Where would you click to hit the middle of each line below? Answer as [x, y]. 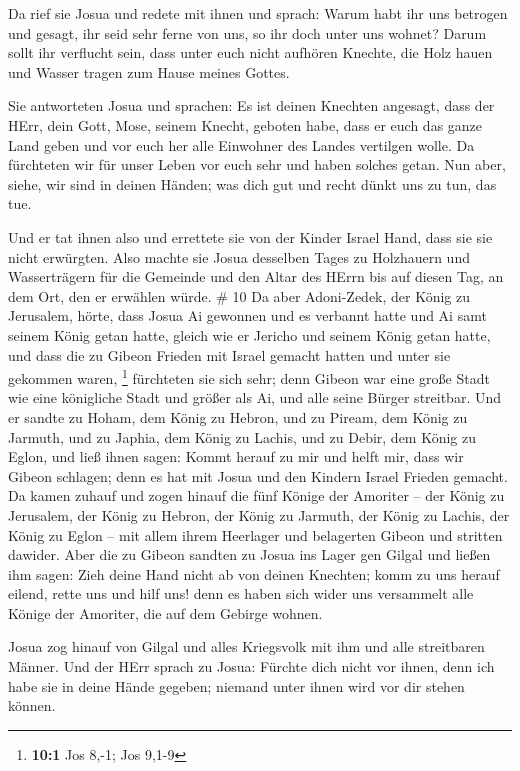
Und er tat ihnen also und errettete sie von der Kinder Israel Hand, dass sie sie [250, 236]
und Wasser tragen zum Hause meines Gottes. [149, 71]
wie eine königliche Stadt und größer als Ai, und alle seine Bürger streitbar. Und [255, 397]
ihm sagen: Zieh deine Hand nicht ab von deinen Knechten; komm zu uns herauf [254, 573]
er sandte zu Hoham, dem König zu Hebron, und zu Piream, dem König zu [238, 416]
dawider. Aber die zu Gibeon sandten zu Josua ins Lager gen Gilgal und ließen [249, 554]
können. [32, 705]
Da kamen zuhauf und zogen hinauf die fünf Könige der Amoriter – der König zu [256, 495]
